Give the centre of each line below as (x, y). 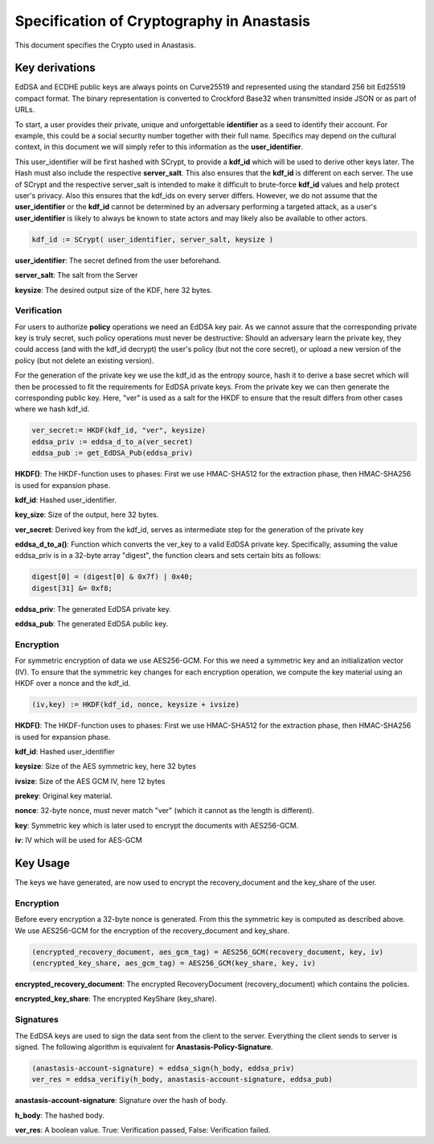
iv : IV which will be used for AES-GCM (78, 840)
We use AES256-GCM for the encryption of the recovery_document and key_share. (152, 931)
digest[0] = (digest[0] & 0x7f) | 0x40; (112, 577)
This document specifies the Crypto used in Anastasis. (105, 45)
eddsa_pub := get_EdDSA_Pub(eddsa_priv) (112, 453)
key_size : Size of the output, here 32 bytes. (87, 514)
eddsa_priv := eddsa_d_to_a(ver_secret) (112, 442)
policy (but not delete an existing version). (84, 360)
